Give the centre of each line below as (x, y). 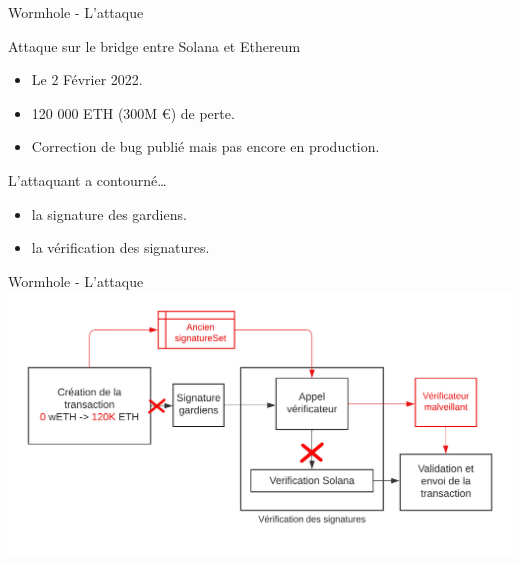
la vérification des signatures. (120, 247)
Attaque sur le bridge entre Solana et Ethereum (154, 45)
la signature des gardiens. (109, 213)
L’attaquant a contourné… (87, 179)
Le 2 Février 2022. (87, 79)
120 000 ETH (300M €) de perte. (133, 112)
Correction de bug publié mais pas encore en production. (205, 146)
